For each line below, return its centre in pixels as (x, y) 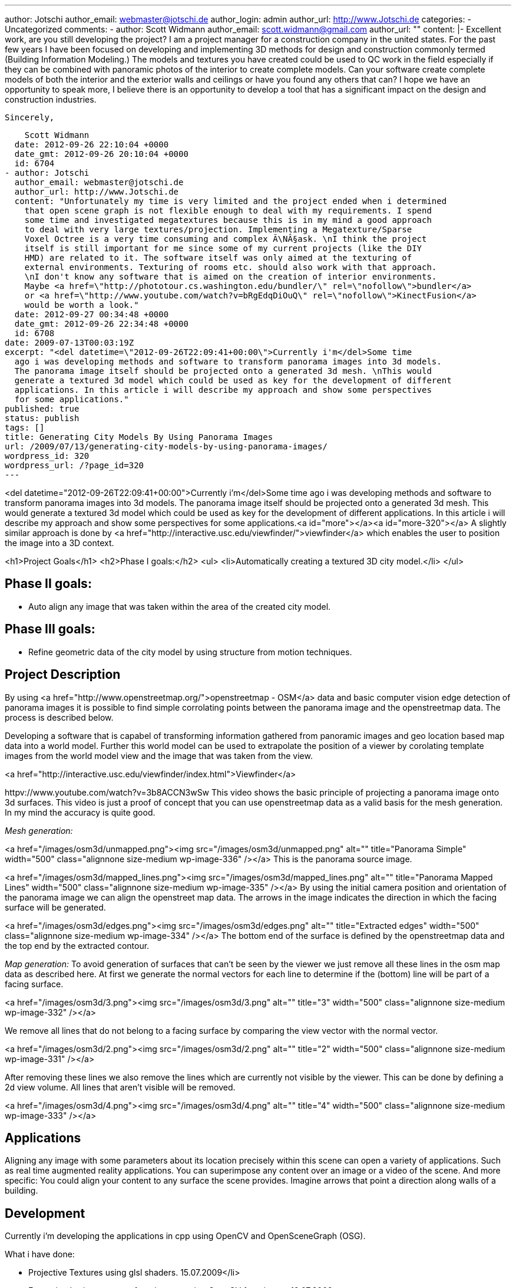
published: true (42, 409)
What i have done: (40, 1254)
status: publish (42, 418)
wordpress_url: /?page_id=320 (75, 465)
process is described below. (59, 717)
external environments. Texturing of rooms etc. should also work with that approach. (231, 267)
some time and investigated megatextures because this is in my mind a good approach (228, 220)
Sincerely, (30, 117)
